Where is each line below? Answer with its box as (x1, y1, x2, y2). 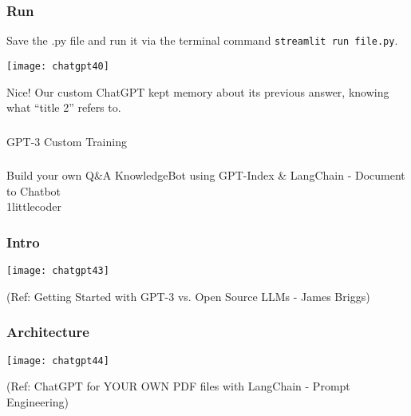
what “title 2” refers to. (6, 99, 121, 116)
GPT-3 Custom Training (6, 133, 127, 149)
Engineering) (6, 393, 69, 410)
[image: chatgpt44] (6, 355, 109, 366)
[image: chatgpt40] (6, 60, 109, 72)
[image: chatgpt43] (6, 265, 109, 277)
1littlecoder (6, 198, 61, 215)
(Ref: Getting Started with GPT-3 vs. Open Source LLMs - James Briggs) (6, 287, 370, 304)
